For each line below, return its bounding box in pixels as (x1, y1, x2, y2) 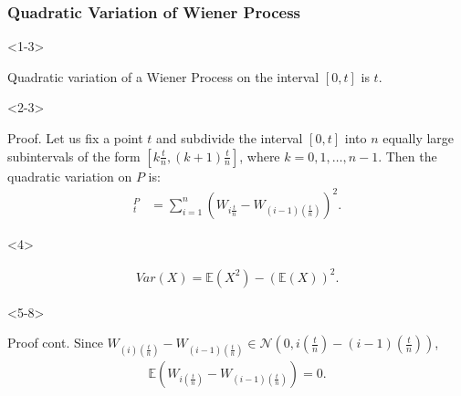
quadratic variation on (7, 166, 132, 185)
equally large (382, 129, 455, 147)
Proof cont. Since (7, 333, 103, 352)
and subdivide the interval (156, 129, 303, 147)
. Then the (378, 146, 437, 165)
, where (239, 146, 280, 165)
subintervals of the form (7, 146, 141, 165)
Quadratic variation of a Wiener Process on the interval (7, 67, 320, 86)
